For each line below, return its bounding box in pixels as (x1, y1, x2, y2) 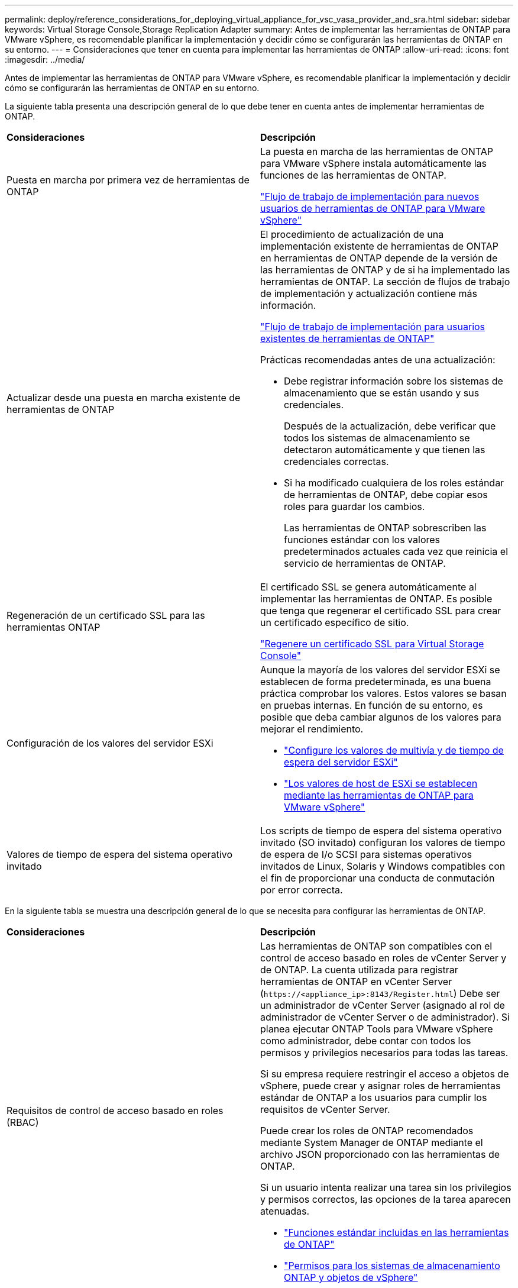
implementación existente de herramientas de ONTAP (260, 240, 499, 252)
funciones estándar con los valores (284, 534, 440, 545)
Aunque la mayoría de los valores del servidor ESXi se (260, 664, 500, 676)
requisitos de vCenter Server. (260, 1103, 390, 1115)
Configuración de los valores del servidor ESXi (7, 737, 213, 749)
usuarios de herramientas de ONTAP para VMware (260, 202, 485, 214)
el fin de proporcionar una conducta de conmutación (260, 872, 495, 884)
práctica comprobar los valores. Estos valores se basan (260, 687, 507, 699)
